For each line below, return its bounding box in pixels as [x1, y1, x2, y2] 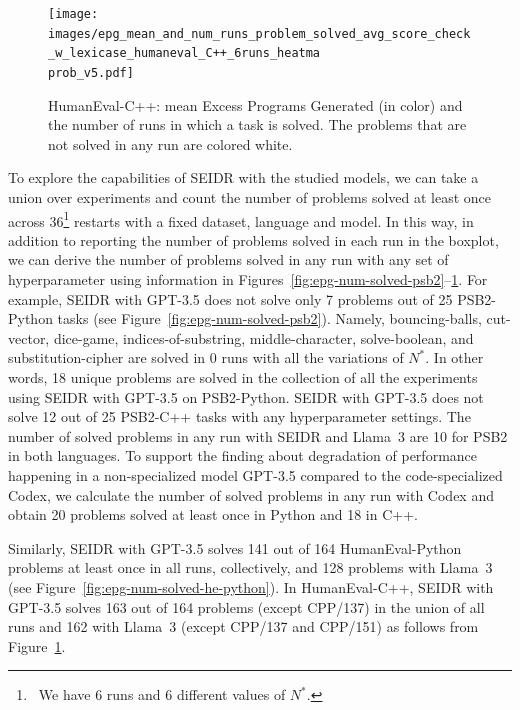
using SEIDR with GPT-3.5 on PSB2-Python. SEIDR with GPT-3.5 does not [8, 386, 484, 407]
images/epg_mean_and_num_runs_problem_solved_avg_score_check [48, 26, 471, 41]
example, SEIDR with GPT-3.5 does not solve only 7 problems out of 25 [8, 288, 453, 309]
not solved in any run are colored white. [48, 133, 293, 154]
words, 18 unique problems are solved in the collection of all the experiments [8, 367, 478, 387]
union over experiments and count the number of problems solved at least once [8, 187, 492, 207]
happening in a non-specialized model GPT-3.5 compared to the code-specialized [8, 464, 503, 485]
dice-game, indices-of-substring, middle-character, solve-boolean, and [53, 327, 474, 348]
